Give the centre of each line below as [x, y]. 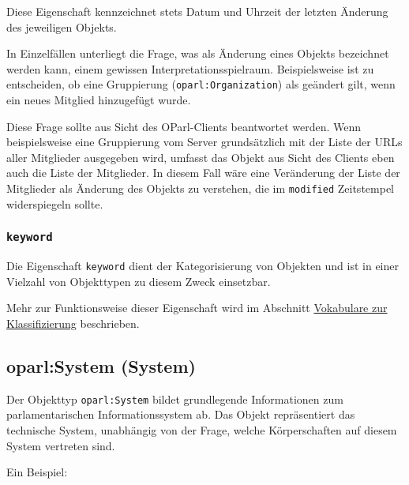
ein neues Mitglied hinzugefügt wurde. [99, 100]
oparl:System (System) [101, 365]
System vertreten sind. [61, 445]
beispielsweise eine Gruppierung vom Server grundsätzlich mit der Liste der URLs [204, 142]
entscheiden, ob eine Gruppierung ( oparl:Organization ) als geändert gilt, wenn [201, 84]
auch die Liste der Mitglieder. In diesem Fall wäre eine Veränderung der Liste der [203, 173]
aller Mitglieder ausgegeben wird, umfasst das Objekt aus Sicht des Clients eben [201, 157]
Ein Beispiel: [37, 472]
